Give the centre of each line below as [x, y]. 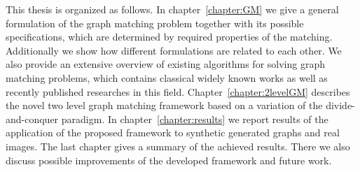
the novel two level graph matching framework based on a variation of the [164, 105]
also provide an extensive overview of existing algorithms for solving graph [165, 64]
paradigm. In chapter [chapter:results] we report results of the [195, 119]
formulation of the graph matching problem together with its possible [155, 23]
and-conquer [32, 119]
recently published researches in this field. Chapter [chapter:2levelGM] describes [178, 91]
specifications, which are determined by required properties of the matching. [169, 37]
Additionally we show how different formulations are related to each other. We [174, 50]
